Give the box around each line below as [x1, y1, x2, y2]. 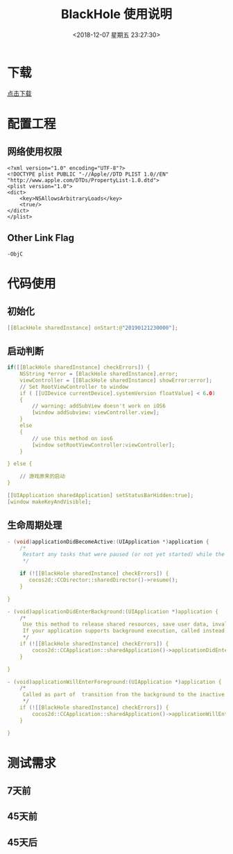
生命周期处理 [7, 519, 62, 531]
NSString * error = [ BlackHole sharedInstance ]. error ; [19, 371, 178, 378]
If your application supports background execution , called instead [22, 628, 225, 635]
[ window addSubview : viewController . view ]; [32, 409, 159, 417]
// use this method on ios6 [32, 435, 113, 442]
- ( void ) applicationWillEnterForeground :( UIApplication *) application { [7, 678, 222, 685]
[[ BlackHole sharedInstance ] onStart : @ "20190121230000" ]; [7, 324, 178, 331]
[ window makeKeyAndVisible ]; [7, 498, 92, 505]
